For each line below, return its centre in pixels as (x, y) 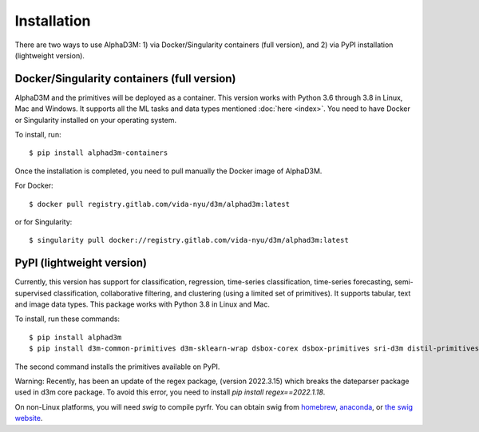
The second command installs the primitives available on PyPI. (117, 367)
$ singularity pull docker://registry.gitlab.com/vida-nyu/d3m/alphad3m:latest (189, 240)
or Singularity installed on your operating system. (96, 120)
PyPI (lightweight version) (81, 263)
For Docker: (34, 186)
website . (29, 418)
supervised (33, 293)
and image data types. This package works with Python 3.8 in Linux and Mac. (143, 304)
